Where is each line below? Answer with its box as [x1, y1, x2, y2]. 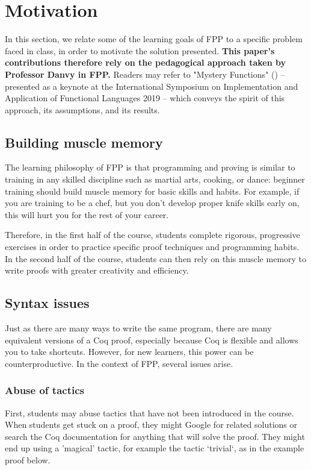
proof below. [5, 454, 51, 466]
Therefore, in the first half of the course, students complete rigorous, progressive [5, 228, 300, 241]
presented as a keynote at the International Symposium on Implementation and [5, 80, 298, 92]
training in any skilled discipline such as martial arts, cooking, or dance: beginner [5, 173, 305, 186]
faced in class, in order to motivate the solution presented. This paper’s [5, 44, 275, 57]
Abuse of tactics [5, 383, 84, 398]
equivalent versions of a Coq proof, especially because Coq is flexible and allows [5, 333, 298, 346]
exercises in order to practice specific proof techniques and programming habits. [5, 240, 300, 253]
